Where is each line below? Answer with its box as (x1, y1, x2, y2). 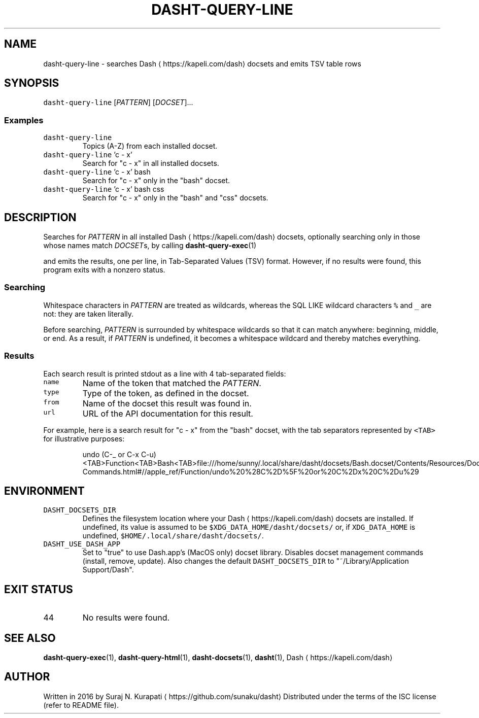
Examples (4, 115, 44, 125)
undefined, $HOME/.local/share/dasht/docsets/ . (82, 531, 264, 540)
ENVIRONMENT (4, 484, 85, 497)
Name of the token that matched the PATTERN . (82, 378, 261, 388)
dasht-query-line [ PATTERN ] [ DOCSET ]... (43, 98, 193, 107)
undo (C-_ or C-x (82, 450, 139, 459)
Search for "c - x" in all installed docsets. (82, 159, 219, 168)
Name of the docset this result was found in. (82, 398, 252, 408)
